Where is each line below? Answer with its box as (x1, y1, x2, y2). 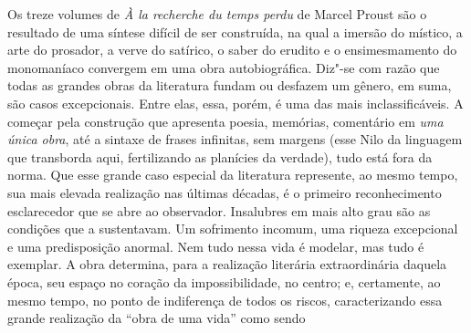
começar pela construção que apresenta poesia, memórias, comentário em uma (7, 111, 444, 130)
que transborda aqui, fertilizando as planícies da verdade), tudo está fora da (7, 147, 433, 166)
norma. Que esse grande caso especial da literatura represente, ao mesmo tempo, (7, 165, 458, 184)
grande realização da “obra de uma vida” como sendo (7, 308, 306, 328)
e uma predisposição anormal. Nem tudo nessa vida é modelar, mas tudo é (7, 236, 424, 255)
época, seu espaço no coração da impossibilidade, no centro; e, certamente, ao (7, 272, 441, 291)
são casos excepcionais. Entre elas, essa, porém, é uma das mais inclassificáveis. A (7, 93, 464, 112)
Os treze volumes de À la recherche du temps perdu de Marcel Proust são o (7, 5, 427, 23)
